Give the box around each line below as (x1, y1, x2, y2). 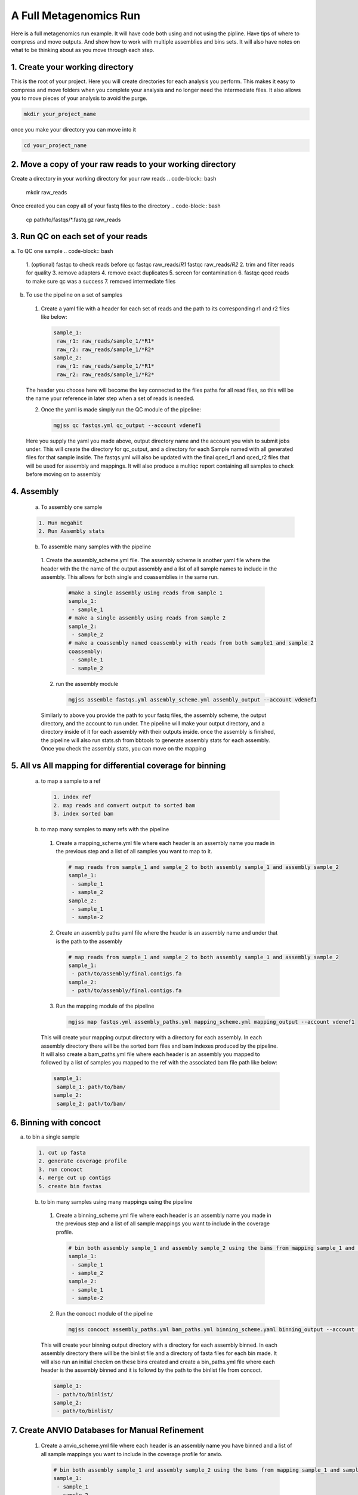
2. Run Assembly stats (38, 527, 105, 535)
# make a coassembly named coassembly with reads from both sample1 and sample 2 (68, 640, 314, 646)
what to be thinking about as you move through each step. (11, 47, 155, 54)
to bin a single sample (26, 1133, 80, 1140)
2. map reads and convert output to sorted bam (53, 802, 195, 808)
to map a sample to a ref (41, 777, 101, 785)
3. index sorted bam (53, 810, 113, 817)
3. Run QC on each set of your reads (11, 231, 148, 242)
